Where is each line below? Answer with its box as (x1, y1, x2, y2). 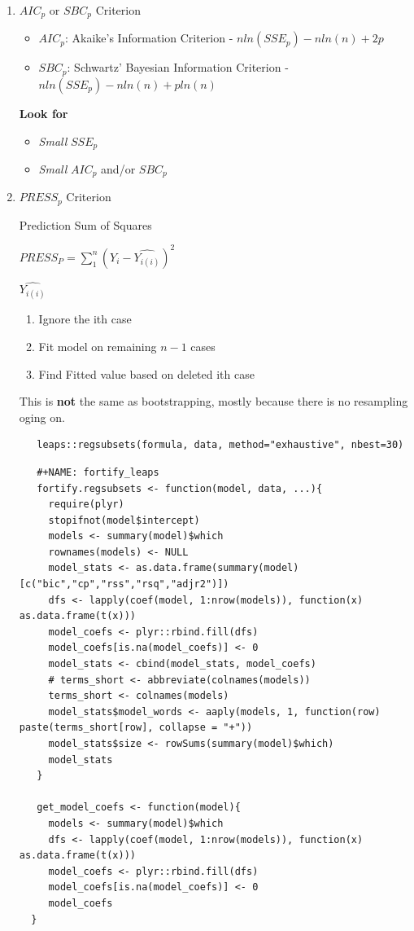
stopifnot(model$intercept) (48, 514, 200, 526)
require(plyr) (48, 498, 124, 511)
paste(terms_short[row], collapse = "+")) (19, 722, 253, 734)
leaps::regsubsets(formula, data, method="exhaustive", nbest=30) (37, 439, 404, 451)
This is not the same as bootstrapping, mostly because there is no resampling (19, 393, 408, 410)
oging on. (19, 408, 65, 425)
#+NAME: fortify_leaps (37, 466, 159, 478)
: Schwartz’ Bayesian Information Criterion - (67, 59, 289, 76)
